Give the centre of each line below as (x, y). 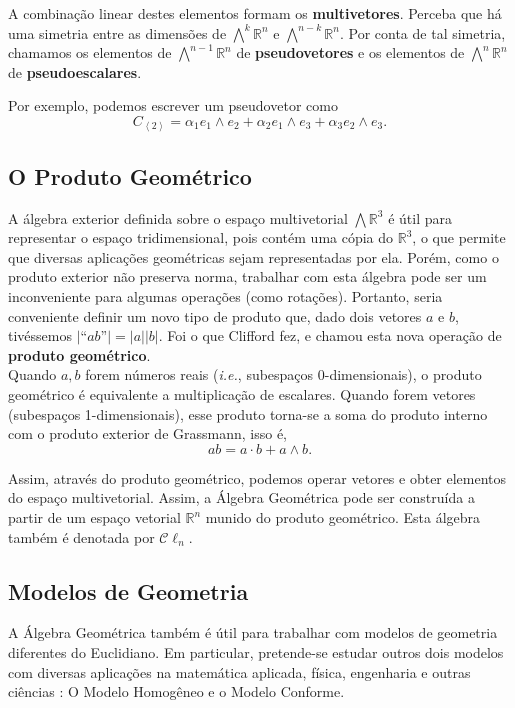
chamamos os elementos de (90, 52)
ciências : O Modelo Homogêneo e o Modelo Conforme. (176, 691)
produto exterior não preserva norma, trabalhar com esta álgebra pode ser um (247, 276)
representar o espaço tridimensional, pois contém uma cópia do (201, 237)
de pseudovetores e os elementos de (350, 52)
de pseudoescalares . (75, 71)
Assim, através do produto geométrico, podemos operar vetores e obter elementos (257, 477)
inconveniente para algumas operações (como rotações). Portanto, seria (225, 296)
